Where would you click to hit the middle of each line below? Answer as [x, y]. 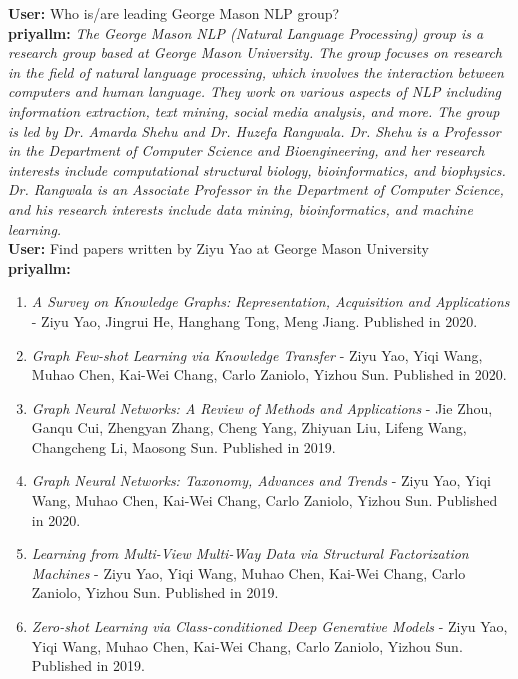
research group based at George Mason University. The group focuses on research [255, 52]
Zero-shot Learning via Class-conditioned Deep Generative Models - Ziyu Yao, [269, 626]
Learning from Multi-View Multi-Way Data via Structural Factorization [250, 553]
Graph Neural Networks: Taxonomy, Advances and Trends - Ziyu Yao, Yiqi [261, 480]
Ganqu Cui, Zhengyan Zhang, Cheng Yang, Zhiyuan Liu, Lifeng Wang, [249, 427]
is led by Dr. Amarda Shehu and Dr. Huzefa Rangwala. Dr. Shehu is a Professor [254, 130]
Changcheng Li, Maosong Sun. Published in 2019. [183, 446]
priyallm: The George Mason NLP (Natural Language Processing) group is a [246, 32]
